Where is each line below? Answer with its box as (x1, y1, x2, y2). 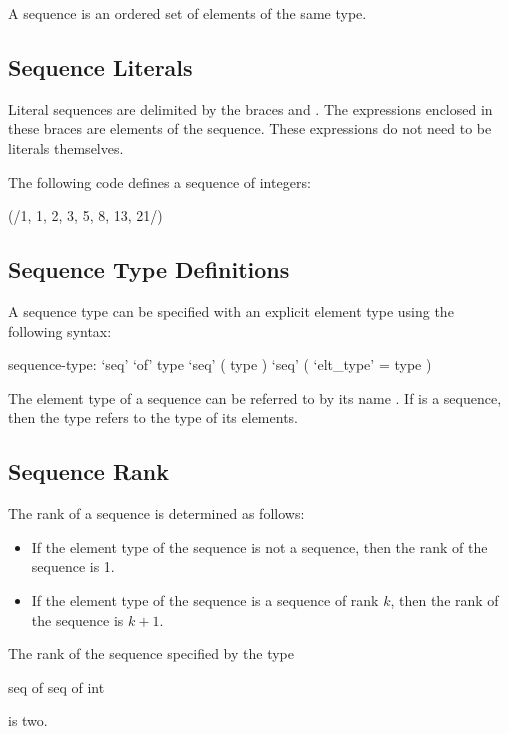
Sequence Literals (8, 51, 193, 82)
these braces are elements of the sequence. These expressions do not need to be (8, 118, 492, 139)
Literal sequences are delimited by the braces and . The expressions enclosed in (8, 98, 493, 119)
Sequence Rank (8, 456, 170, 487)
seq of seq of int (8, 676, 105, 697)
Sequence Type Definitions (8, 254, 290, 285)
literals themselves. (8, 137, 124, 158)
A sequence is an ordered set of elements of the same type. (8, 3, 367, 23)
